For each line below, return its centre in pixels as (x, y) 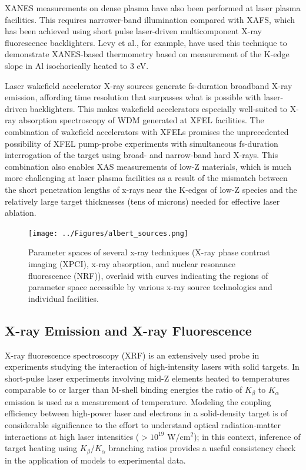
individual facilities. (64, 298)
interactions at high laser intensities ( (72, 436)
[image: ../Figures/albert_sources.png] (109, 233)
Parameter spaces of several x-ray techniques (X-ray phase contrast (149, 252)
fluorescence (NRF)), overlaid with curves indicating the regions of (148, 275)
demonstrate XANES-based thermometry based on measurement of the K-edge (147, 54)
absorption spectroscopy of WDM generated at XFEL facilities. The (142, 120)
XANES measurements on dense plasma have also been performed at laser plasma (153, 8)
